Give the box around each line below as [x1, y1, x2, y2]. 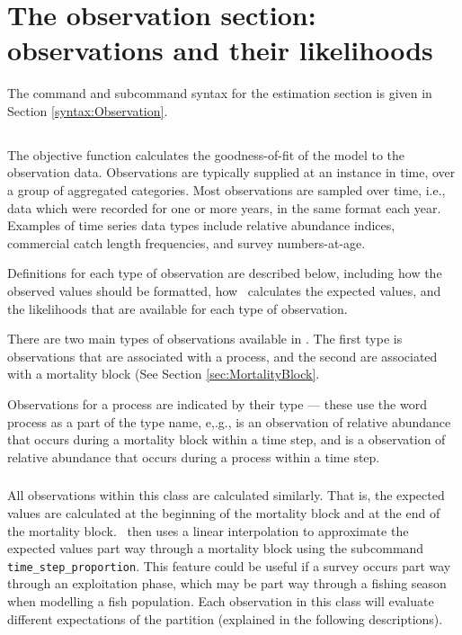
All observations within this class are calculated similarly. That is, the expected [7, 486, 445, 505]
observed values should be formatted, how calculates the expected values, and [7, 282, 441, 300]
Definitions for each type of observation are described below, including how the [7, 264, 442, 282]
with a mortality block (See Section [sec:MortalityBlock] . [7, 364, 320, 383]
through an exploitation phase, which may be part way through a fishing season [7, 574, 447, 593]
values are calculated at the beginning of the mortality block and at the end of [7, 503, 440, 522]
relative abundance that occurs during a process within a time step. [7, 447, 380, 466]
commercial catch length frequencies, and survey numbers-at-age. [7, 233, 366, 252]
